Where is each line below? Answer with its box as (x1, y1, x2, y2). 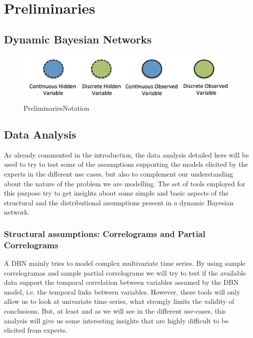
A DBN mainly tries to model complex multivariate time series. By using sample (4, 258, 246, 268)
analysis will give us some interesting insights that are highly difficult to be (4, 315, 229, 325)
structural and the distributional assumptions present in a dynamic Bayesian (4, 197, 233, 207)
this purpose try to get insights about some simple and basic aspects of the (4, 188, 229, 198)
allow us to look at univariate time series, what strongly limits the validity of (4, 296, 234, 306)
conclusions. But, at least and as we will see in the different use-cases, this (4, 306, 226, 316)
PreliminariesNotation (23, 102, 89, 113)
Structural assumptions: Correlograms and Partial (4, 227, 206, 239)
